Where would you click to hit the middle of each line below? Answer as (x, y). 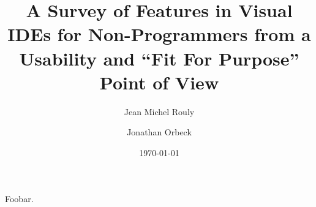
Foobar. (19, 199)
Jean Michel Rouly (159, 111)
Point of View (159, 82)
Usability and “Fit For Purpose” (159, 58)
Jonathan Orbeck (159, 132)
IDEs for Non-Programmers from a (159, 34)
